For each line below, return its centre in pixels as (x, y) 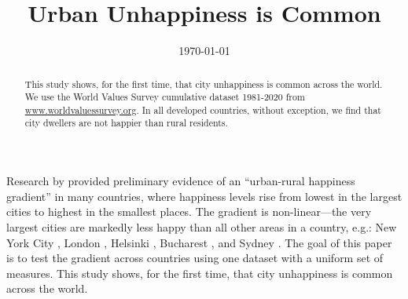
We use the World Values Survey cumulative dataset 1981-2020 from (165, 97)
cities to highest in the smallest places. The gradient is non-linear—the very (189, 211)
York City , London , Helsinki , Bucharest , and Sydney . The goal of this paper (199, 242)
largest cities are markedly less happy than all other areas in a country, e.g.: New (202, 226)
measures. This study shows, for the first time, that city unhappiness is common (200, 273)
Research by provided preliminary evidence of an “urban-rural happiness (181, 181)
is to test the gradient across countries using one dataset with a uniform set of (195, 258)
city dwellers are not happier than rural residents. (126, 123)
